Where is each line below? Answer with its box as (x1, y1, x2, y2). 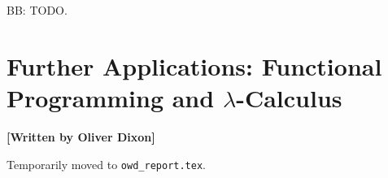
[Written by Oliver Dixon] (7, 128, 155, 145)
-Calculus (236, 80, 342, 114)
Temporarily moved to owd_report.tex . (7, 155, 206, 172)
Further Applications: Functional (7, 49, 382, 82)
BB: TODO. (7, 2, 68, 18)
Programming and (7, 80, 215, 114)
